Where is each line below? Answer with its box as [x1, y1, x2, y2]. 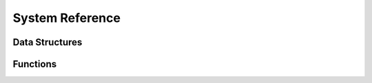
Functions [12, 58, 57, 70]
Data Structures [12, 36, 83, 48]
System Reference [12, 10, 121, 25]
